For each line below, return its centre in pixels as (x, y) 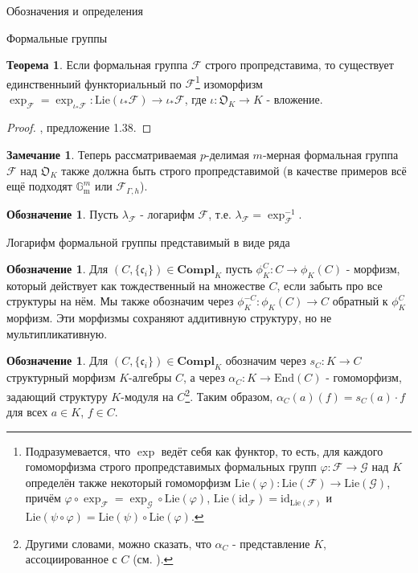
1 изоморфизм (229, 82)
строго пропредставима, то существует (299, 65)
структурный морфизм (61, 377)
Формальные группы (57, 37)
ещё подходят (39, 186)
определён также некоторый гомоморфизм (128, 482)
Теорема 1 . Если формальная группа (97, 65)
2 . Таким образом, (229, 395)
